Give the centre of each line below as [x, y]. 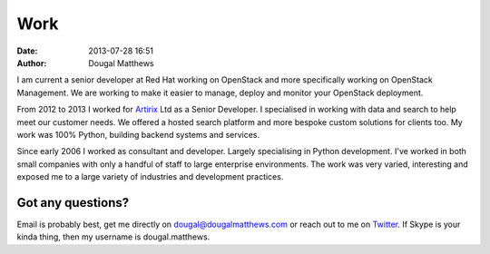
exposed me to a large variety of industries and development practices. [150, 177]
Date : [27, 51]
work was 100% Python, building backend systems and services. [138, 134]
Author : [32, 63]
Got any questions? [73, 203]
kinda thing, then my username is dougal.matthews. [113, 237]
